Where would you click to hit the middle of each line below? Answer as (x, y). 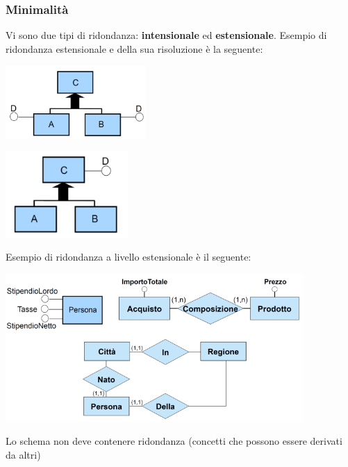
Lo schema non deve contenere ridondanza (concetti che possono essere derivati (174, 441)
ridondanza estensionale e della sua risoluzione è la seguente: (134, 48)
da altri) (23, 455)
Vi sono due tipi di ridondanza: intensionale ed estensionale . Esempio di (166, 35)
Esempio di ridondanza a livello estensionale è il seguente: (129, 257)
